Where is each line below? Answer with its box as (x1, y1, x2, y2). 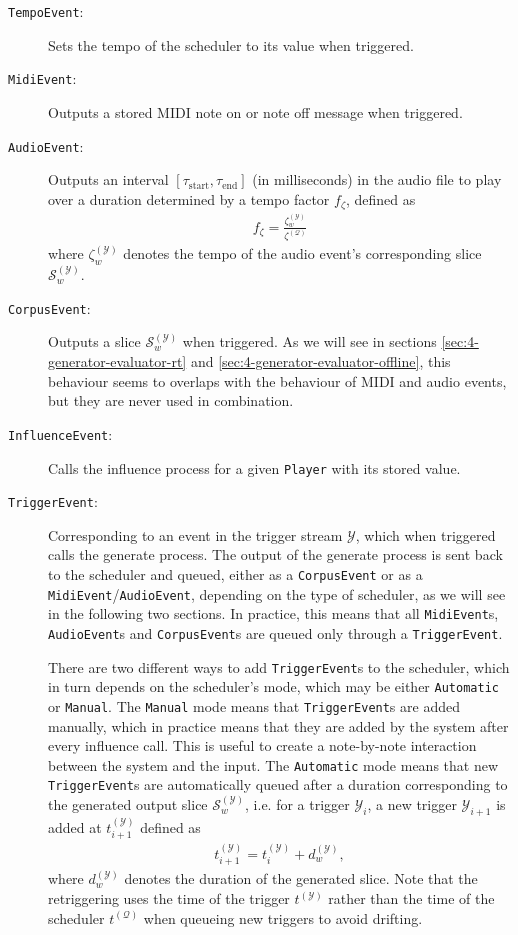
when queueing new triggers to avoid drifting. (143, 907, 423, 928)
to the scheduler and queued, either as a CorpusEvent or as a (48, 564, 423, 585)
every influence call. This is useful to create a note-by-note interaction (48, 735, 477, 756)
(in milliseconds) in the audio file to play (252, 169, 502, 190)
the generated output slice (48, 794, 208, 815)
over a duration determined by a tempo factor (48, 188, 330, 209)
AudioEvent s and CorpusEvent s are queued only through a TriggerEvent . (48, 622, 503, 643)
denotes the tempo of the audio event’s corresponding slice (123, 243, 482, 264)
